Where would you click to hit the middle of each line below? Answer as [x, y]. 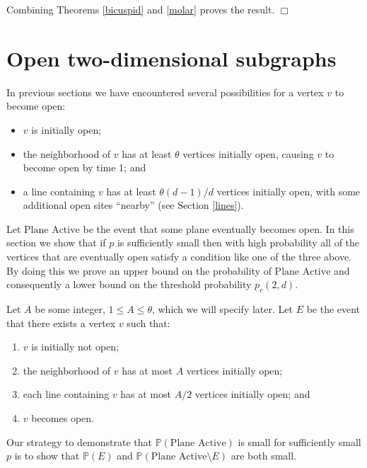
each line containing [66, 394]
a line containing [59, 191]
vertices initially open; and [252, 394]
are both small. [264, 456]
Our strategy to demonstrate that [79, 441]
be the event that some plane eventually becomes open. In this [219, 228]
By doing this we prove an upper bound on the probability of [139, 270]
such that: [148, 323]
